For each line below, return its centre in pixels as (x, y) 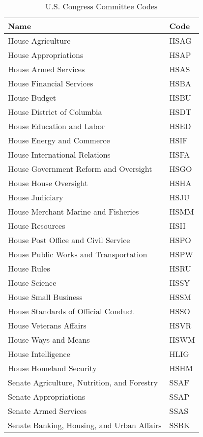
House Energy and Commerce (59, 140)
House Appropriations (46, 55)
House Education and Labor (57, 126)
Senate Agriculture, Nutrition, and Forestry (83, 382)
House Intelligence (39, 354)
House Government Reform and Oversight (80, 169)
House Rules (29, 268)
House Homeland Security (52, 368)
